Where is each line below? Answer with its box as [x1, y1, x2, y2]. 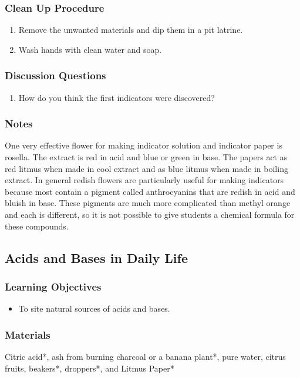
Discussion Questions [5, 68, 106, 83]
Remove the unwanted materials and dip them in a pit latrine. [18, 23, 243, 36]
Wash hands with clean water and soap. [18, 43, 162, 55]
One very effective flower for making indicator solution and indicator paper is [5, 139, 282, 151]
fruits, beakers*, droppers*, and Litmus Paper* [5, 362, 174, 374]
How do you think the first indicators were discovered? [18, 91, 215, 103]
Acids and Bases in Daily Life [5, 248, 188, 266]
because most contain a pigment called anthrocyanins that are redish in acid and [5, 185, 295, 197]
